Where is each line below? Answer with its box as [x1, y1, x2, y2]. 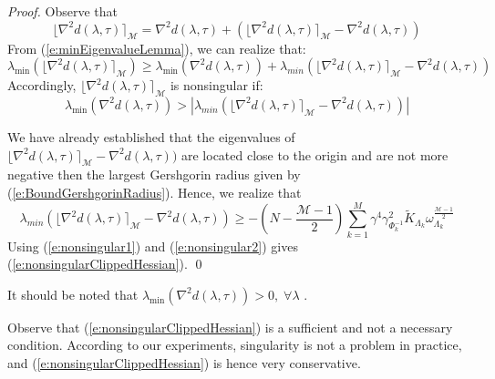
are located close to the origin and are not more [181, 145, 449, 164]
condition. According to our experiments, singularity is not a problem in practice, [7, 335, 462, 354]
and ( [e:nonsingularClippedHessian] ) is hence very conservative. [7, 353, 361, 373]
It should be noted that [7, 284, 139, 303]
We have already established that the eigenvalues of [7, 127, 295, 146]
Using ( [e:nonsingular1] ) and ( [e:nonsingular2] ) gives [7, 236, 298, 255]
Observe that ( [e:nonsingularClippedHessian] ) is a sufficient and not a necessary [7, 317, 453, 336]
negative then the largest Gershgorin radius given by [7, 165, 301, 184]
